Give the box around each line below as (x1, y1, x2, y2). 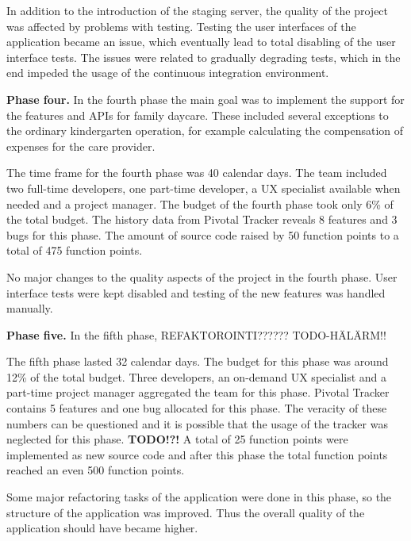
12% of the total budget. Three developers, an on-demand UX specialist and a (6, 368, 387, 385)
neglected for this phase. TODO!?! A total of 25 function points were (6, 431, 348, 447)
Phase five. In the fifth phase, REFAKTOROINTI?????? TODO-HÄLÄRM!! (6, 326, 386, 343)
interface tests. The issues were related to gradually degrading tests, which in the (6, 48, 401, 65)
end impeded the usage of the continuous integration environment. (6, 64, 329, 81)
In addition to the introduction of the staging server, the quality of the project (6, 2, 389, 18)
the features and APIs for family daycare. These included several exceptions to (6, 106, 389, 123)
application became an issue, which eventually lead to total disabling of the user (6, 33, 396, 50)
